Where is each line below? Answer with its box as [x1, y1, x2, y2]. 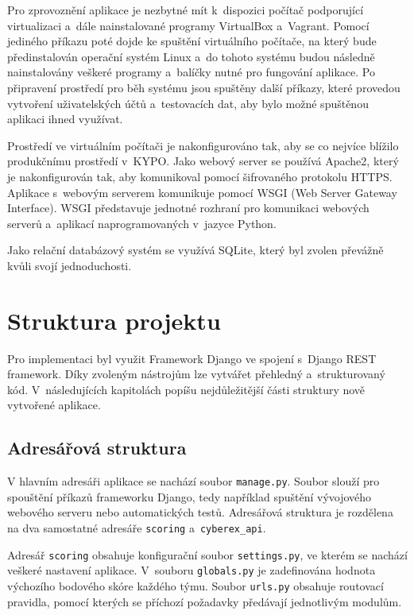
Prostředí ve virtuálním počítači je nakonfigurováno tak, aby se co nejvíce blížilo [7, 137, 399, 153]
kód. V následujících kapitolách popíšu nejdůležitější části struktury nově [7, 381, 366, 397]
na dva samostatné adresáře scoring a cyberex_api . [7, 520, 266, 536]
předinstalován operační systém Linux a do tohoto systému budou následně [7, 48, 375, 64]
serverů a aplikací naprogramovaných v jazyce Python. [7, 215, 277, 231]
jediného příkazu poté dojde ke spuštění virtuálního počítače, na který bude [7, 33, 377, 49]
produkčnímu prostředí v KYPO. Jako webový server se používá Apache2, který [7, 153, 399, 169]
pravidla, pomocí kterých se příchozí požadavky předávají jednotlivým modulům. [7, 593, 402, 609]
